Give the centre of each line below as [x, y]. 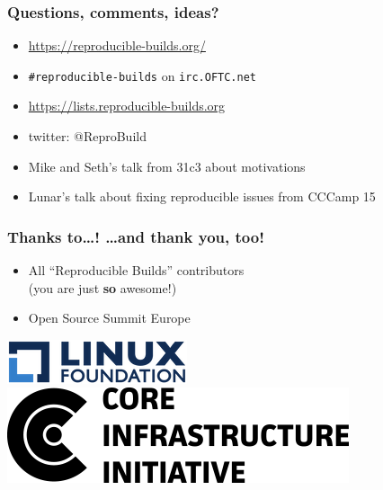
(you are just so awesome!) [102, 287]
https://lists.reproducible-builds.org [127, 106]
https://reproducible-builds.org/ [117, 45]
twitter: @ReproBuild [87, 136]
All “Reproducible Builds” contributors [136, 270]
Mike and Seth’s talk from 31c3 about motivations [167, 166]
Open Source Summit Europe [109, 318]
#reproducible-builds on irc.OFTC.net [142, 75]
